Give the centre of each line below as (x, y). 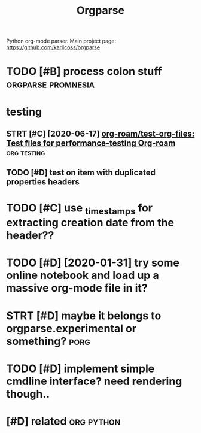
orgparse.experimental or (71, 328)
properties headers (43, 182)
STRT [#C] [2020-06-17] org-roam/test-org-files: (100, 133)
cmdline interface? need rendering (94, 381)
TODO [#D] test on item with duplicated (81, 173)
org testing (26, 152)
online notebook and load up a (83, 275)
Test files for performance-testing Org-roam (91, 143)
